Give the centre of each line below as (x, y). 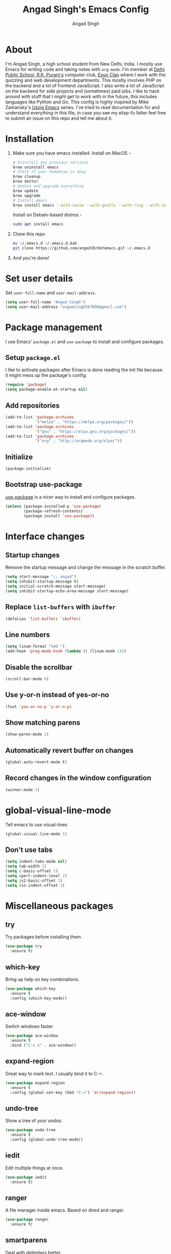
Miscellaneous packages (59, 906)
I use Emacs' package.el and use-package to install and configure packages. (85, 342)
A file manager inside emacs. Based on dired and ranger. (65, 1210)
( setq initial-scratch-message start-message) (56, 587)
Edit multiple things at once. (34, 1168)
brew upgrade (27, 195)
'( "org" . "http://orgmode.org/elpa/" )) (79, 441)
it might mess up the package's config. (46, 375)
